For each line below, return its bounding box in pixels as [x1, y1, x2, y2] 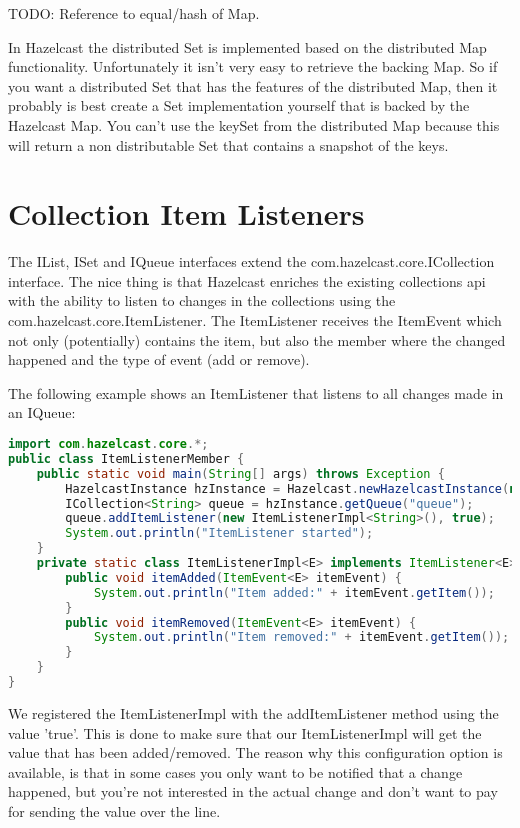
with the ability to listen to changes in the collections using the [8, 290, 396, 311]
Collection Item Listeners [8, 193, 365, 234]
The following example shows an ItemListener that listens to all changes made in [8, 382, 504, 403]
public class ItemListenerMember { [8, 451, 245, 466]
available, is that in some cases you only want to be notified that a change [8, 761, 463, 782]
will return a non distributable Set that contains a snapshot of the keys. [8, 134, 449, 155]
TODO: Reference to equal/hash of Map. [8, 3, 260, 23]
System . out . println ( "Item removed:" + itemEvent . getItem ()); [93, 630, 510, 645]
